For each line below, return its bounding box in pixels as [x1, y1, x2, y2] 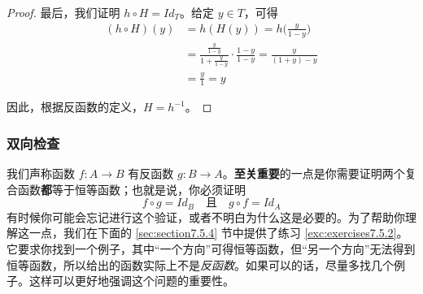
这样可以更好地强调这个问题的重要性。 [28, 272, 234, 289]
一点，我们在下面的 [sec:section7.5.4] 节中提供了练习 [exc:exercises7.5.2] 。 [28, 224, 408, 241]
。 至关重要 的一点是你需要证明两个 [222, 165, 405, 182]
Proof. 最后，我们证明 [7, 4, 120, 20]
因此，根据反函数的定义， [7, 98, 143, 115]
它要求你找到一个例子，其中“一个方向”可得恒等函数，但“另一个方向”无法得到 [7, 240, 416, 257]
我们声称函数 [7, 165, 75, 182]
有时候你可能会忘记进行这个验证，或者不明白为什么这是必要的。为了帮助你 [7, 208, 405, 225]
